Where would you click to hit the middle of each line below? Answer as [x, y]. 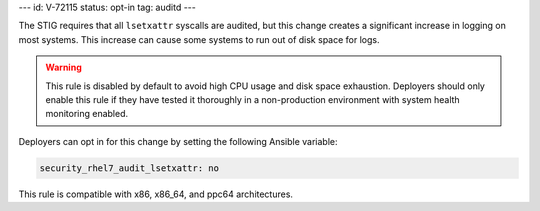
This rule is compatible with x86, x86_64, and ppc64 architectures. [156, 194]
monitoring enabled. [87, 114]
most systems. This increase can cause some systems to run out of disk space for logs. [199, 39]
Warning [63, 67]
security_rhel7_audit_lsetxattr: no [129, 168]
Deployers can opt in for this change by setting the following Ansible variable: [178, 141]
